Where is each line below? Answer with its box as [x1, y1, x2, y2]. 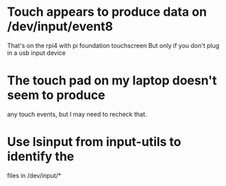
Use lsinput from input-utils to [7, 135, 181, 150]
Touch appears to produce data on [7, 4, 208, 20]
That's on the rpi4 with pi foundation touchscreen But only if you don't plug [7, 41, 220, 49]
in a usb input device [7, 49, 66, 57]
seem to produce [7, 87, 105, 103]
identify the [7, 149, 75, 165]
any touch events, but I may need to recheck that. [7, 110, 147, 118]
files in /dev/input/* [7, 171, 62, 179]
